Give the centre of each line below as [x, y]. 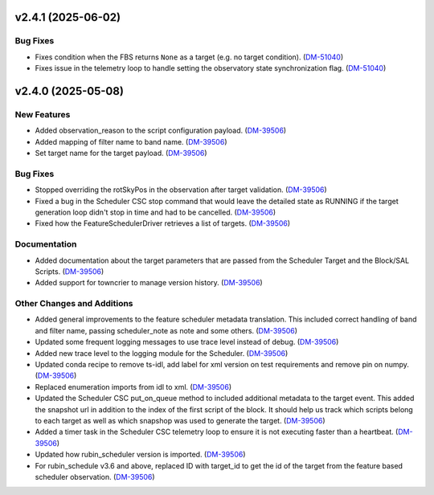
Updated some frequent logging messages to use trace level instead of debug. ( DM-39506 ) [187, 342]
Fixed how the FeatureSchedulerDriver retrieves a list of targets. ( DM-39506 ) [163, 223]
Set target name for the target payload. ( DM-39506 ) [121, 153]
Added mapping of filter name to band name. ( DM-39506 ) [131, 141]
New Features [43, 114]
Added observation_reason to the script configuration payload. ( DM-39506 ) [161, 131]
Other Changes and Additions [74, 304]
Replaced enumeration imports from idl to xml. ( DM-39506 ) [133, 387]
